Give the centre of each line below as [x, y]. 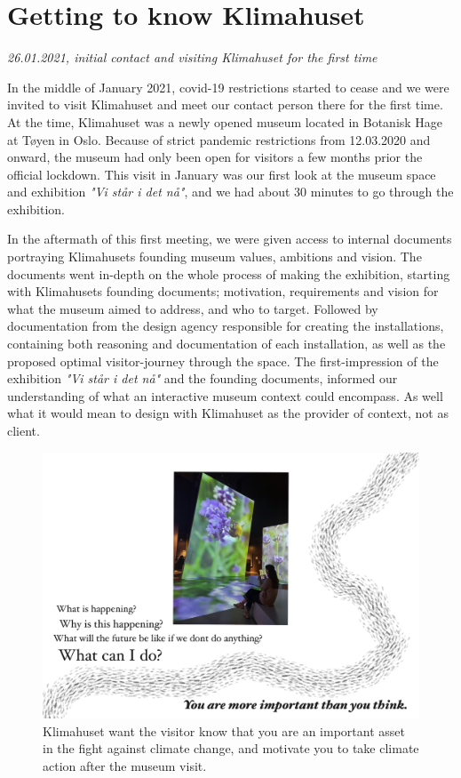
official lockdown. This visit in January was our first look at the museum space [222, 174]
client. [24, 430]
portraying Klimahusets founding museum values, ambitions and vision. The [215, 257]
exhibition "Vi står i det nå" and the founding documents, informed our [203, 378]
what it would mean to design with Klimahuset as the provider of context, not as [228, 413]
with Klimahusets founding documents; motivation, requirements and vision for [223, 291]
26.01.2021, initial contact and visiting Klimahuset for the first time [192, 57]
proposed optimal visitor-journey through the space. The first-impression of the [223, 361]
